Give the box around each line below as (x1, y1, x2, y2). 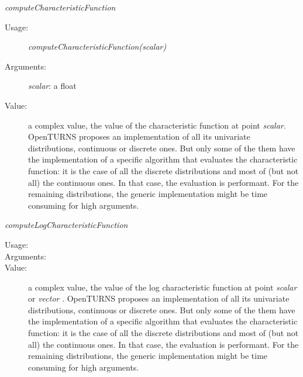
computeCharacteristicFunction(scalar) (28, 40, 167, 53)
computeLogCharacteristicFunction (5, 219, 128, 231)
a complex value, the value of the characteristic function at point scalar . (28, 119, 286, 131)
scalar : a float (28, 79, 77, 92)
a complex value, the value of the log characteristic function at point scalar (28, 281, 297, 293)
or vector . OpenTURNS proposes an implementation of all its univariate (28, 292, 290, 305)
